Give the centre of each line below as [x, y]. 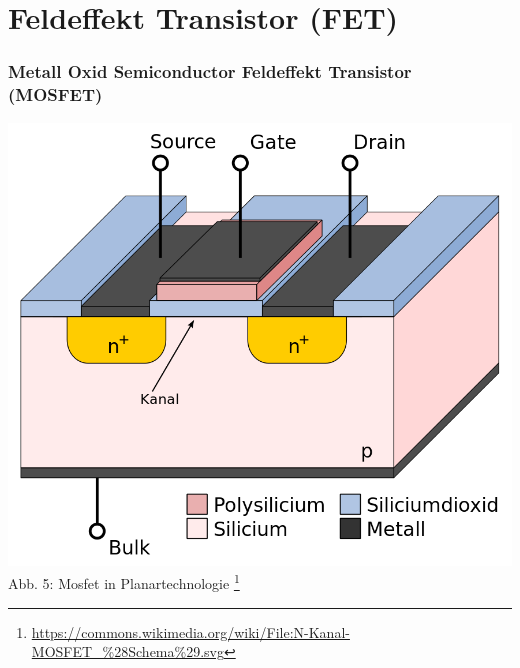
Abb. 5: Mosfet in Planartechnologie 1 [124, 582]
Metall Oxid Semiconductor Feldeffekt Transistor [210, 71]
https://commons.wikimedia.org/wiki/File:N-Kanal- [190, 631]
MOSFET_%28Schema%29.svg [127, 651]
